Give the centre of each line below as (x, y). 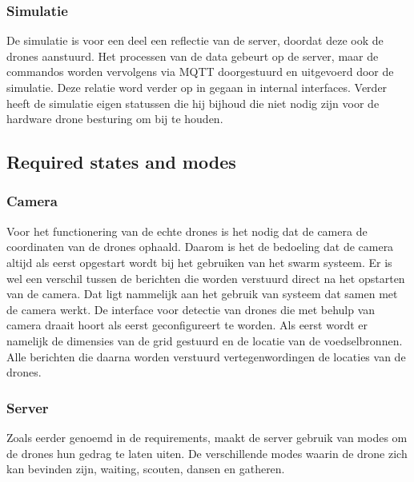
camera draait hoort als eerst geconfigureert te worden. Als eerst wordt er (187, 325)
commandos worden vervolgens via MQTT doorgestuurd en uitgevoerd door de (200, 72)
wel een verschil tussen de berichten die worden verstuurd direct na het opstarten (206, 278)
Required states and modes (121, 162)
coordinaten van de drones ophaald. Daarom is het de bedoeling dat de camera (200, 247)
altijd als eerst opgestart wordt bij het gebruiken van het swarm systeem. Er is (199, 262)
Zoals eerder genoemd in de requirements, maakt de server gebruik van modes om (207, 437)
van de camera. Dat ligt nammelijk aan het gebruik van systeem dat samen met (202, 294)
